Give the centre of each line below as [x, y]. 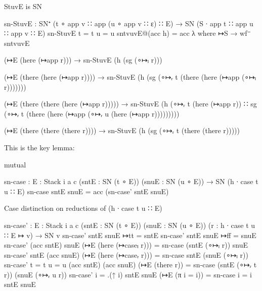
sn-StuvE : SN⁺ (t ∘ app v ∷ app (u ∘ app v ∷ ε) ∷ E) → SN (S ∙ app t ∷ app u [129, 23]
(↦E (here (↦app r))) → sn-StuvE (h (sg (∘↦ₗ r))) [83, 60]
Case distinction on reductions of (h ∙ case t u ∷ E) [83, 208]
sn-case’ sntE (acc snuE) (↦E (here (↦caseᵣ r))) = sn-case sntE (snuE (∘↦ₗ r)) [126, 254]
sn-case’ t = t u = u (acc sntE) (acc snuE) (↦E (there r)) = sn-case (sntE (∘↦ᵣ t [130, 265]
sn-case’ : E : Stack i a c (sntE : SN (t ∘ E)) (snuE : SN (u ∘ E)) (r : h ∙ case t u [130, 225]
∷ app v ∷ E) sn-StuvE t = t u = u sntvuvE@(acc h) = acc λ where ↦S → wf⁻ [127, 33]
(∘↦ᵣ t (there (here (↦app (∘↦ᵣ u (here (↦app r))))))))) [92, 113]
